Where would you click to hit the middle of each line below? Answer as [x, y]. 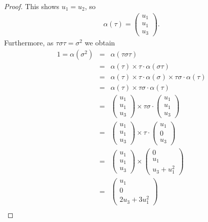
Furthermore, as [29, 43]
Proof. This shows [32, 6]
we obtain [100, 43]
